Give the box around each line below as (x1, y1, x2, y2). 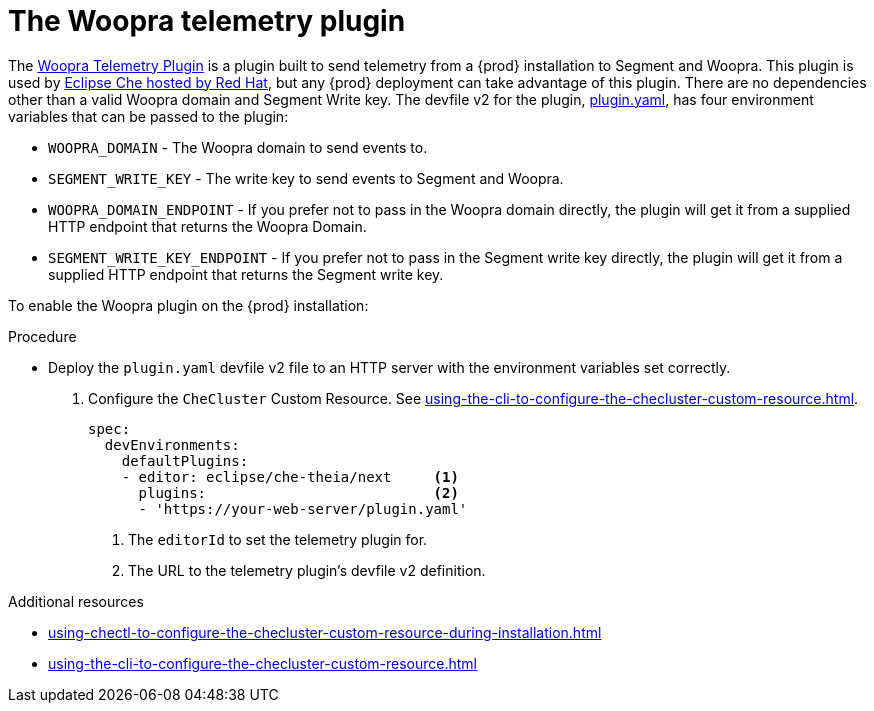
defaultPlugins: (121, 452, 249, 469)
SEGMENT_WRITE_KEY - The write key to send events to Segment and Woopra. (48, 169, 564, 187)
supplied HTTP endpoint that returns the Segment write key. (48, 265, 444, 283)
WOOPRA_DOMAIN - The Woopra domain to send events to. (48, 138, 428, 156)
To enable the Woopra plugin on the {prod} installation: (8, 296, 369, 314)
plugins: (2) (138, 484, 459, 501)
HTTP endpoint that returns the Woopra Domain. (48, 217, 367, 235)
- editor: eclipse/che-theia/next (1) (121, 468, 459, 485)
